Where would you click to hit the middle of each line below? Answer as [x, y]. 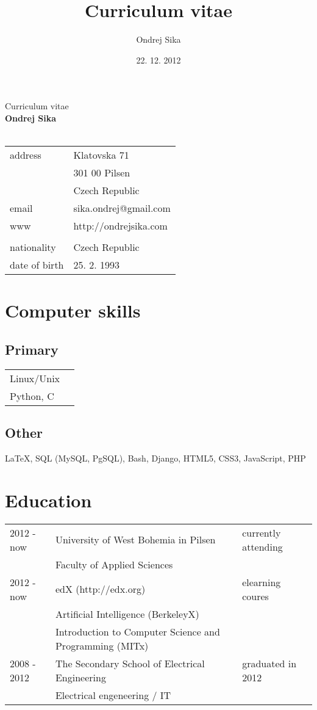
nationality [33, 247]
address [26, 155]
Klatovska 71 [101, 155]
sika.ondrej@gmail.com [122, 208]
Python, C [32, 396]
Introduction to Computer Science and [137, 631]
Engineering [80, 677]
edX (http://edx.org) [100, 589]
